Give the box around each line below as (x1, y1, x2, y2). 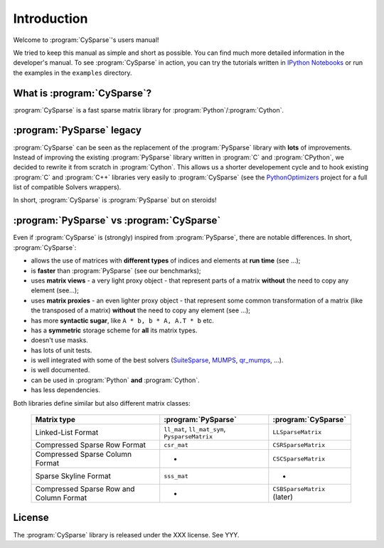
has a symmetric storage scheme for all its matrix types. (31, 326, 198, 334)
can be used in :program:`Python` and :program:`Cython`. (31, 376, 200, 384)
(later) (272, 492, 293, 502)
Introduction (13, 11, 88, 26)
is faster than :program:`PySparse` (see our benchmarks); (31, 266, 202, 275)
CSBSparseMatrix (272, 485, 326, 492)
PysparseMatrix (164, 433, 213, 441)
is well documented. (31, 366, 90, 374)
